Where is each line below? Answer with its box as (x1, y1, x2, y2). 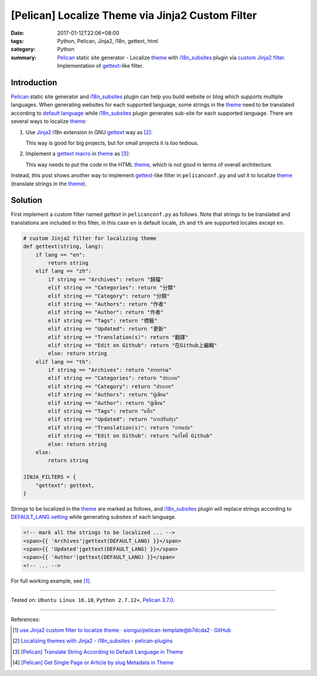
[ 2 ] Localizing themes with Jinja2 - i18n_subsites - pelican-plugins (12, 637, 173, 644)
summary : (11, 54, 37, 61)
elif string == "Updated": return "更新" (48, 325, 167, 332)
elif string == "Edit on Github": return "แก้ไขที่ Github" (48, 432, 213, 439)
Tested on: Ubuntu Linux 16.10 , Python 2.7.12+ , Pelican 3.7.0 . (11, 597, 175, 604)
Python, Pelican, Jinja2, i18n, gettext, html (57, 37, 158, 44)
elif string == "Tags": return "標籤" (48, 317, 158, 324)
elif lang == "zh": (35, 268, 92, 275)
